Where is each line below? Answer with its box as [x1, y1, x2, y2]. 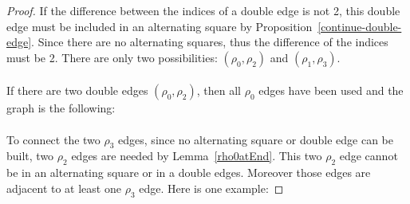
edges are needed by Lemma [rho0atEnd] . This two [71, 147, 322, 164]
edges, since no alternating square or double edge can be [118, 131, 393, 147]
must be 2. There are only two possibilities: [6, 49, 218, 65]
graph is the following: [6, 100, 116, 116]
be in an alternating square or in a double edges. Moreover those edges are [6, 164, 371, 181]
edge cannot [339, 147, 398, 164]
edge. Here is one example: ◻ [139, 179, 284, 196]
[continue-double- [317, 18, 402, 34]
